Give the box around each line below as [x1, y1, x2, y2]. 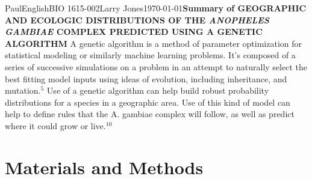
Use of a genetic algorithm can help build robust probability [46, 84, 269, 97]
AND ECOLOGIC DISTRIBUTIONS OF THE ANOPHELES [5, 13, 269, 26]
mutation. [5, 84, 41, 97]
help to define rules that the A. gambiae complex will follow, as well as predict [5, 108, 295, 120]
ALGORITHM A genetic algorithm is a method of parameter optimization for [5, 37, 302, 49]
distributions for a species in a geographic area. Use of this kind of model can [5, 96, 290, 108]
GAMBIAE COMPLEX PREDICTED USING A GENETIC [5, 25, 263, 38]
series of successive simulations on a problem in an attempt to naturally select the [5, 60, 307, 73]
